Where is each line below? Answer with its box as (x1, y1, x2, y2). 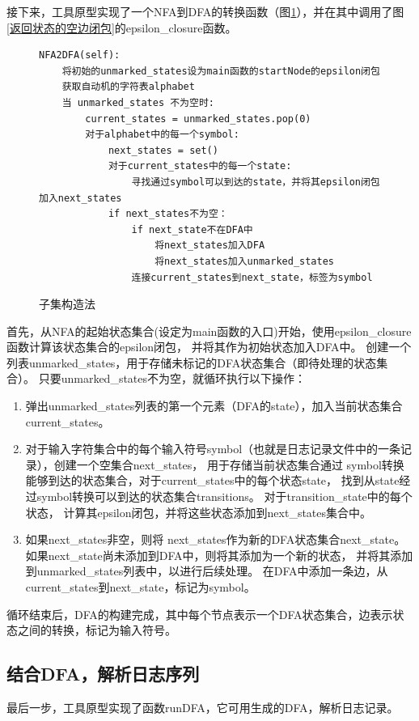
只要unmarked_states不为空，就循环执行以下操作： (38, 370, 307, 387)
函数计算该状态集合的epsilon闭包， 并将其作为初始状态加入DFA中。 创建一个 (6, 338, 412, 355)
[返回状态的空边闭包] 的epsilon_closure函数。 (6, 19, 237, 36)
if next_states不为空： (108, 208, 228, 220)
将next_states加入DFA (154, 240, 265, 252)
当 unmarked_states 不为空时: (61, 96, 214, 108)
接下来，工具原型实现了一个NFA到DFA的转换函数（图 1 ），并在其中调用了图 (6, 3, 404, 19)
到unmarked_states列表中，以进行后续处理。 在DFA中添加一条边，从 (25, 562, 388, 579)
